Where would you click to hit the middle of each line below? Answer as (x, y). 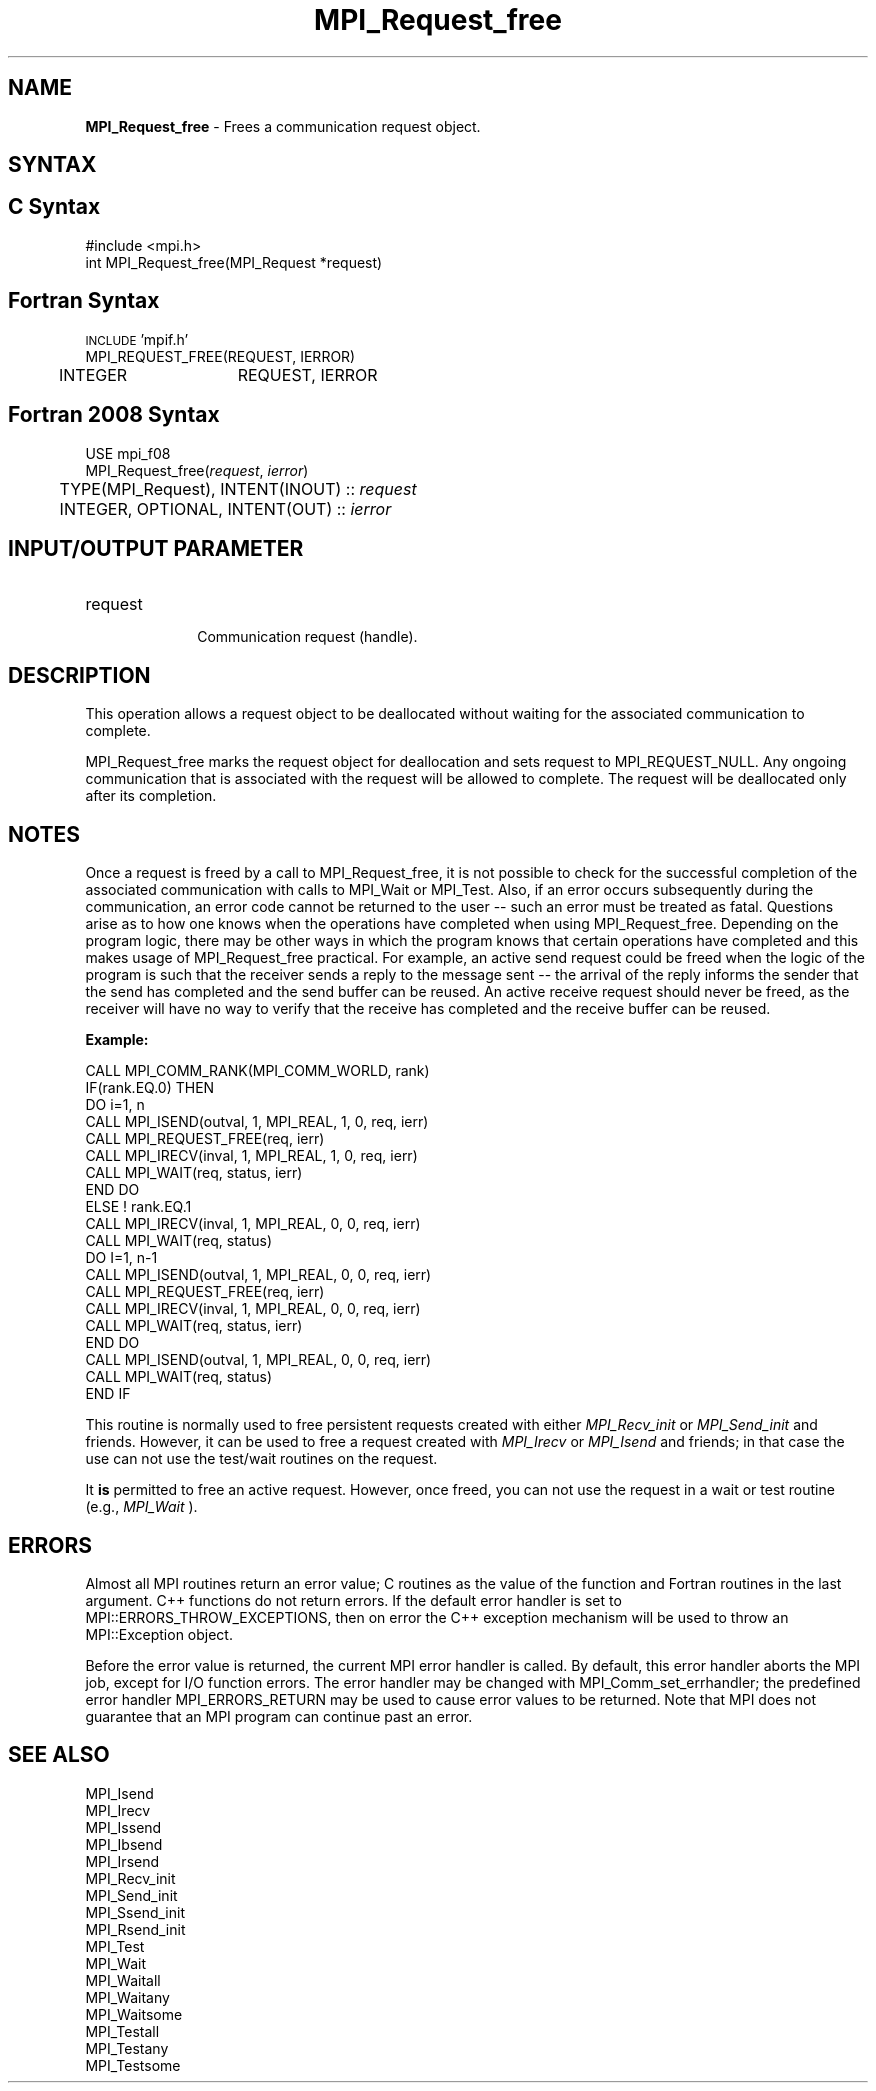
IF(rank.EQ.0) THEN (150, 1088)
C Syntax (54, 207)
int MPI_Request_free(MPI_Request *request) (234, 262)
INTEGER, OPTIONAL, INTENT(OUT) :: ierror (225, 508)
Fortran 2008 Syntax (114, 415)
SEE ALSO (59, 1755)
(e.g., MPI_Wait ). (141, 1507)
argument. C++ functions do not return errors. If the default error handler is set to (353, 1600)
